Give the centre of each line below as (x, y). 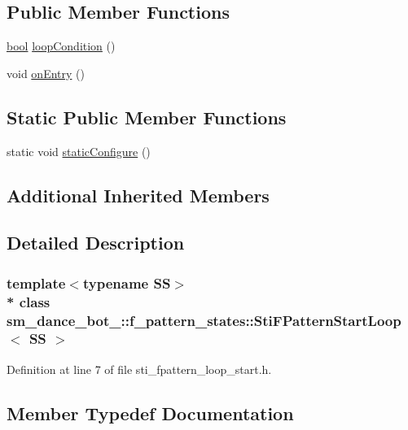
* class (29, 301)
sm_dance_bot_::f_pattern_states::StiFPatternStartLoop (204, 320)
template (36, 282)
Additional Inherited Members (138, 195)
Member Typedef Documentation (150, 413)
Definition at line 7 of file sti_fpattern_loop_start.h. (139, 369)
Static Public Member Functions (147, 117)
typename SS (127, 282)
